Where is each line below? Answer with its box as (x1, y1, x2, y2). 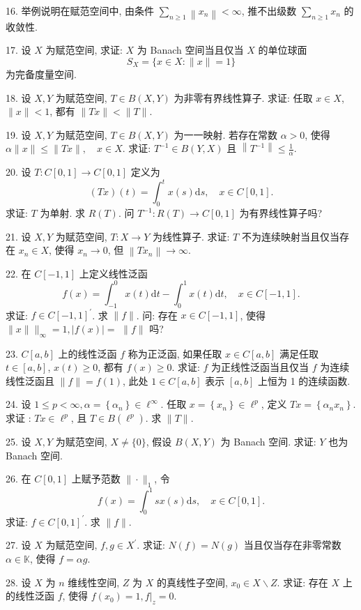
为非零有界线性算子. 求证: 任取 (174, 90, 313, 105)
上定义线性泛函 (79, 266, 148, 280)
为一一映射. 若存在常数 (174, 127, 277, 142)
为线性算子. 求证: (152, 229, 230, 243)
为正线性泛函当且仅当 (211, 360, 309, 374)
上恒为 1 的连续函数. (257, 373, 351, 388)
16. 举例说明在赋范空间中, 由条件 (6, 3, 155, 17)
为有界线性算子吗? (239, 206, 323, 220)
